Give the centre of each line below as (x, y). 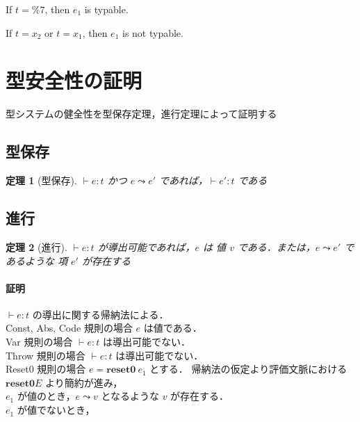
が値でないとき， (56, 410)
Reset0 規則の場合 (46, 369)
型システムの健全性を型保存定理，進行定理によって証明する (141, 114)
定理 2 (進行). (36, 246)
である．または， (276, 246)
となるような (130, 396)
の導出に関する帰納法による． (100, 314)
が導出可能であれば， (146, 246)
